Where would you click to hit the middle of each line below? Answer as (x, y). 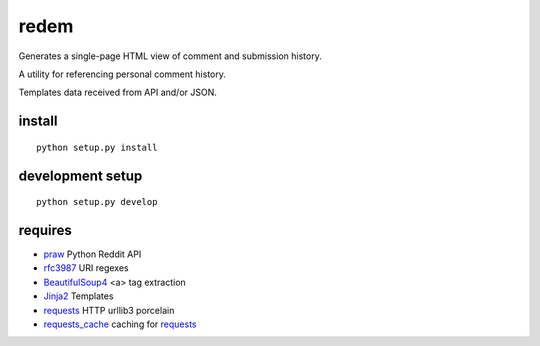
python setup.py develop (97, 202)
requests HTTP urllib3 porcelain (109, 310)
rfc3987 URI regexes (86, 268)
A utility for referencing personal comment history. (122, 74)
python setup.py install (97, 147)
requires (45, 230)
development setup (80, 175)
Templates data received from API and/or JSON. (117, 92)
